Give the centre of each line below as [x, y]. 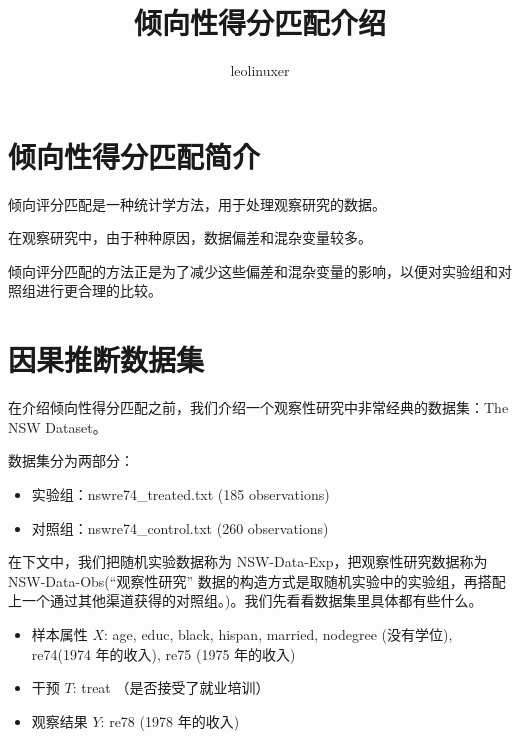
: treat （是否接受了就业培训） [171, 687]
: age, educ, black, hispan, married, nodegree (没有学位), [278, 633]
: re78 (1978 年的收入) [170, 720]
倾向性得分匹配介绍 [259, 22]
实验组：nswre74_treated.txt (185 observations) [180, 493]
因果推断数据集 [106, 359]
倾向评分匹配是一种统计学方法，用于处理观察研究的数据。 [197, 203]
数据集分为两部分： [71, 460]
